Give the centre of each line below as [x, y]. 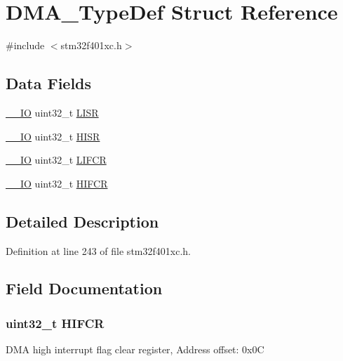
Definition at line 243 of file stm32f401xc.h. [98, 250]
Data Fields [49, 83]
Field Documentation [84, 288]
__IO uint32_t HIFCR [57, 183]
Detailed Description [82, 221]
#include [25, 45]
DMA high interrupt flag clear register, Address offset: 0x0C [135, 349]
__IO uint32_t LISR [52, 112]
